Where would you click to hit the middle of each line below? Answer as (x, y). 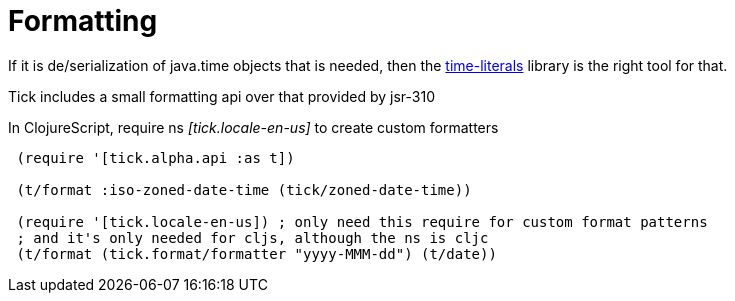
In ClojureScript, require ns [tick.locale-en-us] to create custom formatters (253, 127)
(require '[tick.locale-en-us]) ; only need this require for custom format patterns (362, 221)
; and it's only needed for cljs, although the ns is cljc (252, 237)
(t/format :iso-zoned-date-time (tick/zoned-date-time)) (244, 189)
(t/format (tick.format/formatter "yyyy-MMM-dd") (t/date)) (256, 253)
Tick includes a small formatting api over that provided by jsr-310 (221, 96)
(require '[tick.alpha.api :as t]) (155, 157)
